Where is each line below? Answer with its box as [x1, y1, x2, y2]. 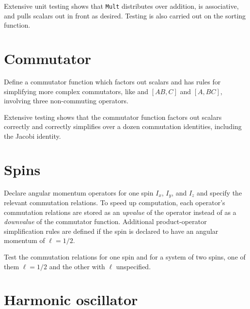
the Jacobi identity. [4, 130, 61, 141]
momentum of [4, 235, 45, 245]
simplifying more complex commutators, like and [4, 86, 149, 96]
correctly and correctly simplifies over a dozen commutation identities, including [4, 121, 242, 131]
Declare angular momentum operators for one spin [4, 187, 154, 197]
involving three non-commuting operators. [4, 96, 128, 106]
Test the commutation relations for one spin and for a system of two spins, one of [4, 252, 246, 262]
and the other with [49, 261, 105, 271]
